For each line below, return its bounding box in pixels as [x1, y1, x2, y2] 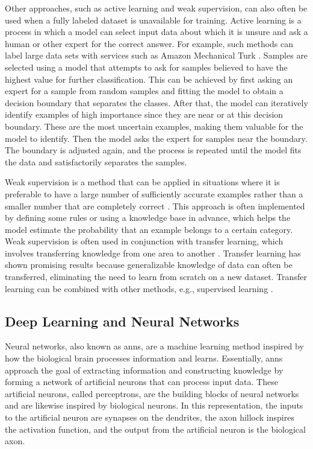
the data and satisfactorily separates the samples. [5, 155, 187, 168]
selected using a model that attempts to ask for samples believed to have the [5, 60, 288, 73]
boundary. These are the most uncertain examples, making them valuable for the [5, 119, 303, 132]
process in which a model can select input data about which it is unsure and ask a [5, 25, 308, 38]
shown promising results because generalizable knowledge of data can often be [5, 258, 293, 271]
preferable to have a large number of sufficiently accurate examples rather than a [5, 187, 303, 200]
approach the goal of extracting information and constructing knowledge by [5, 363, 284, 376]
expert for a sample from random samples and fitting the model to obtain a [5, 84, 284, 97]
